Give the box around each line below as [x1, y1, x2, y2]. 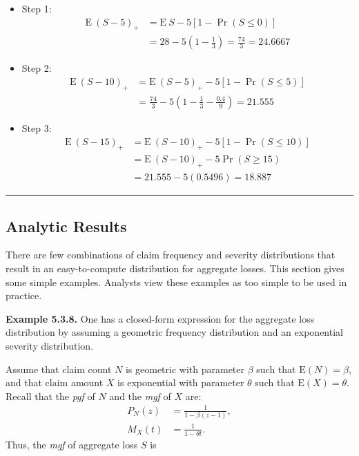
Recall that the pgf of [6, 388, 95, 403]
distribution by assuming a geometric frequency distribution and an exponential [6, 325, 343, 339]
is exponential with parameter [117, 375, 244, 390]
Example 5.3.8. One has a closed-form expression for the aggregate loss [6, 311, 315, 325]
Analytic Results [6, 215, 127, 236]
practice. [6, 288, 42, 303]
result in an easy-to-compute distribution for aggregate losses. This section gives [6, 260, 345, 275]
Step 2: [21, 61, 52, 75]
